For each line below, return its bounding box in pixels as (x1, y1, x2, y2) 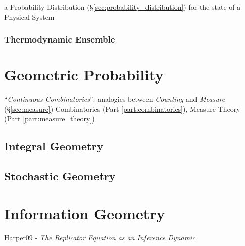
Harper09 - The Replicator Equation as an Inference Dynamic (4, 232, 195, 242)
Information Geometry (4, 202, 165, 223)
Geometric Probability (4, 64, 164, 85)
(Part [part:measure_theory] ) (4, 113, 95, 124)
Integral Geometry (4, 138, 104, 154)
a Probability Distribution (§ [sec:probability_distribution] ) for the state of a (4, 2, 241, 12)
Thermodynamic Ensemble (4, 33, 115, 46)
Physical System (4, 11, 55, 22)
